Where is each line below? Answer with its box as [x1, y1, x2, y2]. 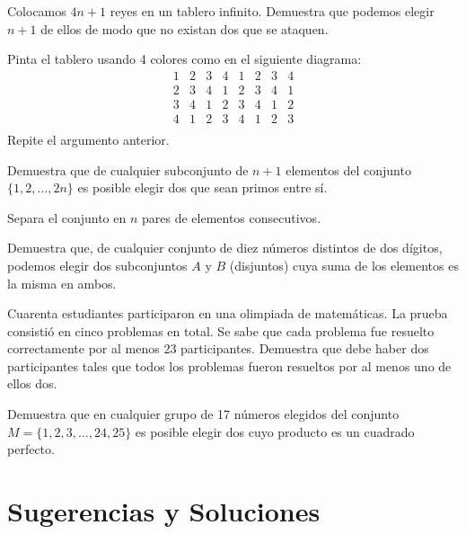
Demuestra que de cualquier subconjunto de [7, 160, 249, 179]
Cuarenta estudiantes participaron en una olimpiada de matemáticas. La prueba [7, 304, 448, 323]
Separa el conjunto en [7, 208, 127, 227]
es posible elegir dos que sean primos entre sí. [77, 178, 328, 197]
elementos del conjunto [286, 160, 411, 179]
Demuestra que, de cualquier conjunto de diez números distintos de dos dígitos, [7, 238, 443, 257]
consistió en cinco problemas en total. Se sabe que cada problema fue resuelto [7, 321, 435, 340]
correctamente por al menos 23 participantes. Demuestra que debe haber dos [7, 339, 429, 358]
